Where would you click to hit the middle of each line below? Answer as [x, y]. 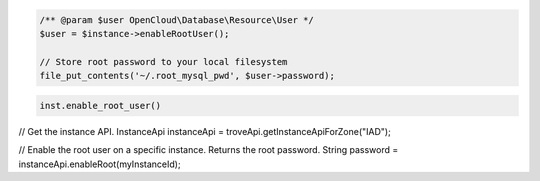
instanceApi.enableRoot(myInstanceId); [99, 164]
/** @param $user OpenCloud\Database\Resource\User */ [176, 19]
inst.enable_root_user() [100, 105]
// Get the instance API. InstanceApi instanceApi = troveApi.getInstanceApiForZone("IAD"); [205, 131]
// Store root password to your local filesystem [163, 61]
